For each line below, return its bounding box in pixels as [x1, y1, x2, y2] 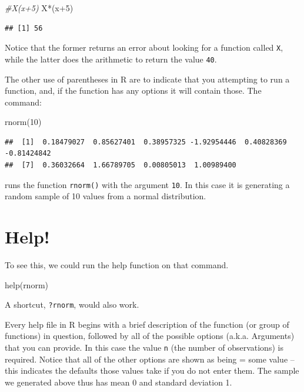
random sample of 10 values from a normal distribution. [5, 190, 206, 202]
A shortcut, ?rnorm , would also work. [5, 298, 139, 311]
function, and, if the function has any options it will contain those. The [5, 84, 262, 97]
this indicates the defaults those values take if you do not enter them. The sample [5, 364, 299, 377]
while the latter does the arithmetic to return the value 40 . [5, 52, 217, 65]
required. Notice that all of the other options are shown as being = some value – [5, 353, 295, 365]
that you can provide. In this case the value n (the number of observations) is [5, 341, 283, 354]
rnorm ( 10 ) [5, 116, 42, 128]
